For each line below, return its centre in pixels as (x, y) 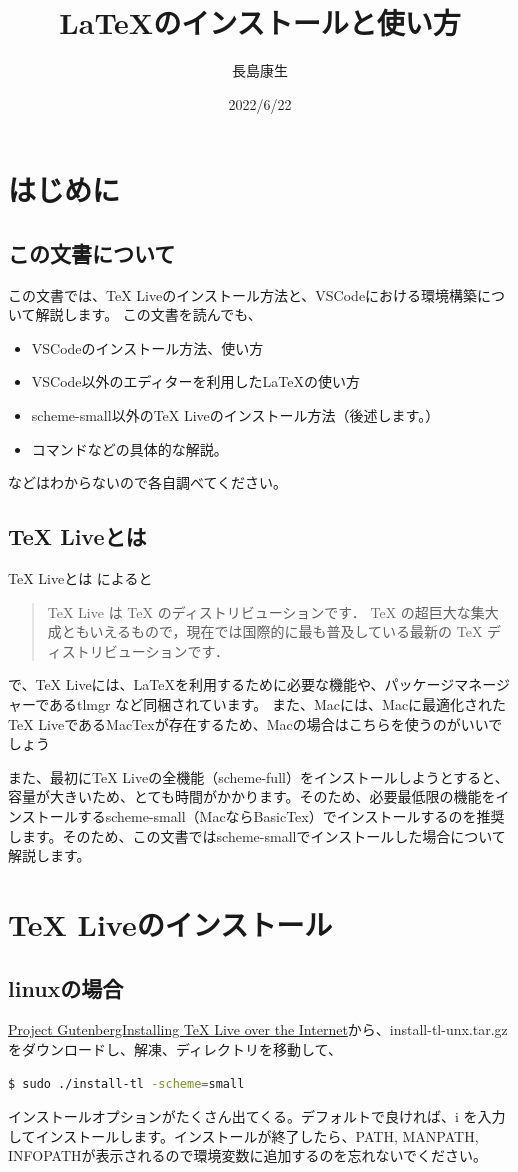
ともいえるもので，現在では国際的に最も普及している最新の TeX (272, 631)
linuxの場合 (66, 987)
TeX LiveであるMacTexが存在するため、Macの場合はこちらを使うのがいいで (255, 723)
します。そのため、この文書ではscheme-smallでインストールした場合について (257, 835)
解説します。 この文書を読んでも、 (148, 314)
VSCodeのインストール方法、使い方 (147, 347)
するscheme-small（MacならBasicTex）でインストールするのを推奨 (291, 816)
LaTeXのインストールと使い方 (260, 22)
